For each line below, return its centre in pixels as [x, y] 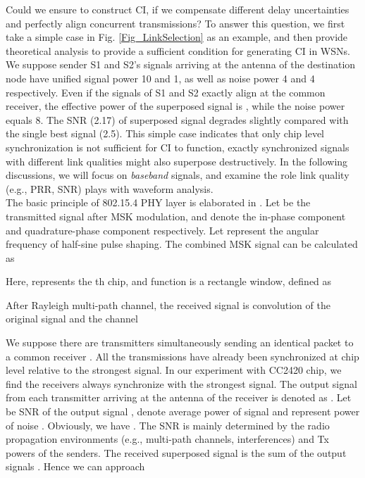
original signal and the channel [72, 319]
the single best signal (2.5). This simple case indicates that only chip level [165, 133]
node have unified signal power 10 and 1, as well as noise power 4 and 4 [160, 78]
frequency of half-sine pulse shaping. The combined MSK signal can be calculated [182, 244]
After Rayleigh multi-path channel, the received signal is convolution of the [168, 304]
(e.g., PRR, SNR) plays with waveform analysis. [110, 188]
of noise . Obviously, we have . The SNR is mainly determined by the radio [168, 425]
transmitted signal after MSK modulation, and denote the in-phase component [176, 216]
